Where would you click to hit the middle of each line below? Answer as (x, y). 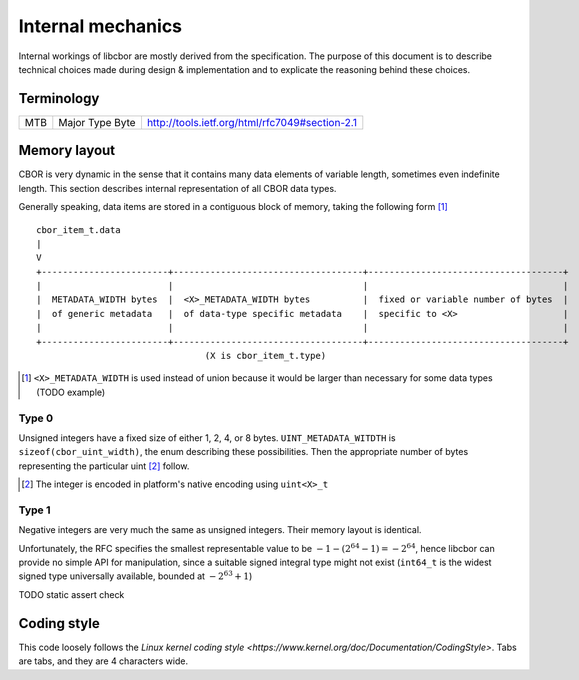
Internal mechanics (100, 26)
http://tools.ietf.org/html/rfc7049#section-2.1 (251, 122)
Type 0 (36, 418)
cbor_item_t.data (78, 229)
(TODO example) (71, 392)
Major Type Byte (97, 122)
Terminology (59, 98)
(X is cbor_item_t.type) (265, 356)
